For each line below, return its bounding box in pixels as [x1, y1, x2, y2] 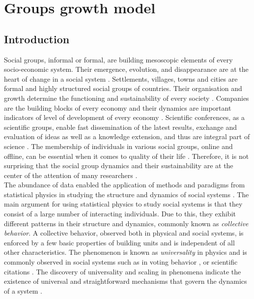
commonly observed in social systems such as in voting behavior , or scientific [4, 257, 238, 267]
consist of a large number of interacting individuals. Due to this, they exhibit [4, 209, 236, 219]
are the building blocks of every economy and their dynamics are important [4, 102, 231, 113]
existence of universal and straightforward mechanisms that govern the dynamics [4, 276, 247, 286]
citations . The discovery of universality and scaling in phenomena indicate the [4, 266, 241, 276]
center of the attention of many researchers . [4, 170, 138, 180]
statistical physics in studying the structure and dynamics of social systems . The [4, 189, 249, 199]
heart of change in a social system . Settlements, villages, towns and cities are [4, 73, 238, 84]
